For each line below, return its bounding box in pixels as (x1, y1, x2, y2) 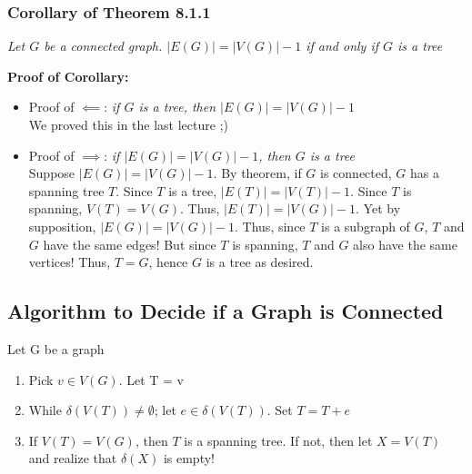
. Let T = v (118, 370, 184, 389)
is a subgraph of (321, 216, 410, 235)
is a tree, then (138, 97, 216, 116)
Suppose (28, 163, 75, 183)
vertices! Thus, (28, 252, 111, 272)
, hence (148, 252, 188, 272)
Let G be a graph (7, 339, 105, 358)
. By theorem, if (213, 163, 302, 183)
